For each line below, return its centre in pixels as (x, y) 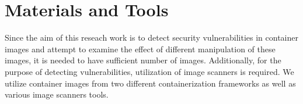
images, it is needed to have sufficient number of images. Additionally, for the (143, 60)
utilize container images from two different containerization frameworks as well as (150, 83)
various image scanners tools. (57, 94)
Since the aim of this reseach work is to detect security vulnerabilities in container (151, 37)
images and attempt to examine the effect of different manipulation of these (140, 49)
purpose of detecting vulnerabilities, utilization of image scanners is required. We (149, 71)
